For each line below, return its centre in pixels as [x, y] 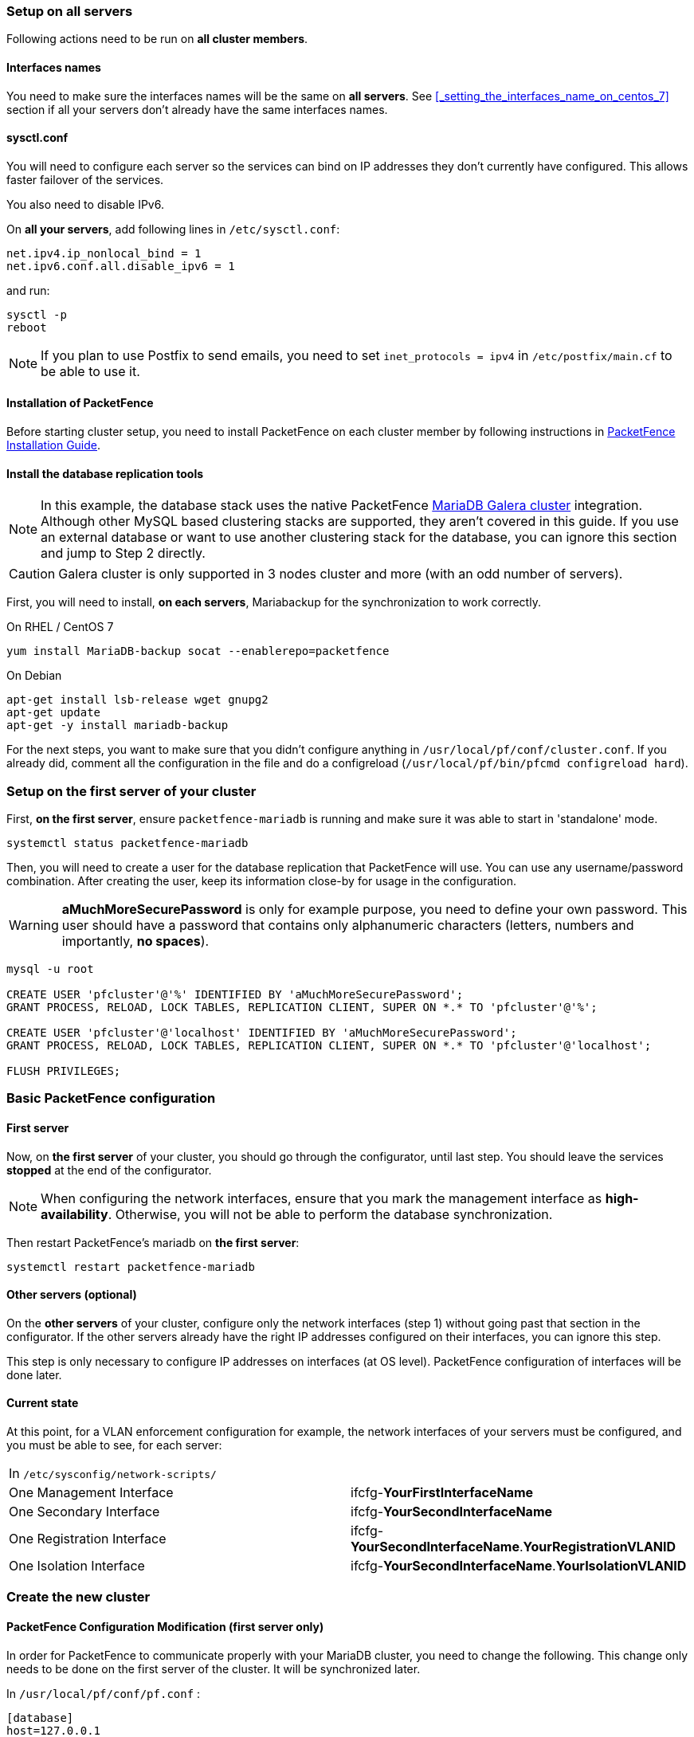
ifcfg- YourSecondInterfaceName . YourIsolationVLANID [519, 1566]
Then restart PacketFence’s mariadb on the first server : [153, 1242]
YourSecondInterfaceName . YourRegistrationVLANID [514, 1547]
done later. [34, 1374]
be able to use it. [90, 371]
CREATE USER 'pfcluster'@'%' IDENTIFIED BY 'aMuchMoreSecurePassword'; [235, 994]
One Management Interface [91, 1493]
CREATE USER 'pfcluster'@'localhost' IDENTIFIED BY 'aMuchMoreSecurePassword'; [262, 1033]
